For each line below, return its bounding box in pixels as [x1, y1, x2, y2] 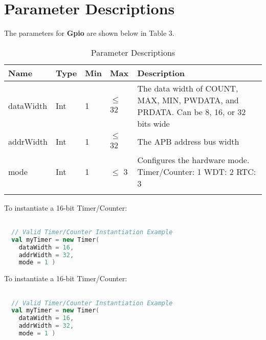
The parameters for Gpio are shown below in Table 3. [4, 28, 174, 38]
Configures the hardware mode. [137, 153, 250, 166]
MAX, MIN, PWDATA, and [137, 94, 239, 106]
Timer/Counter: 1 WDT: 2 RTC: [137, 165, 256, 177]
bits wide [137, 117, 170, 129]
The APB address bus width [137, 135, 239, 148]
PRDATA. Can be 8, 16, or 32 [137, 105, 246, 118]
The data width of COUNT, [137, 82, 238, 94]
